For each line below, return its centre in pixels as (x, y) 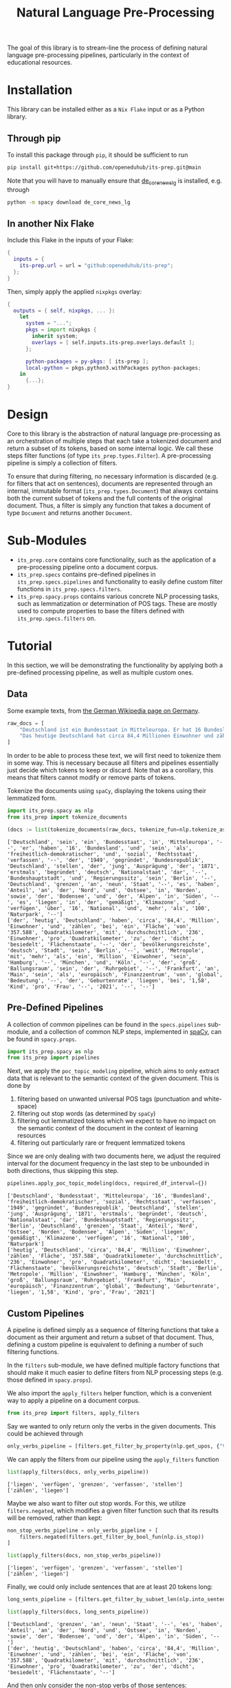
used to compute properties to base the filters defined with (100, 611)
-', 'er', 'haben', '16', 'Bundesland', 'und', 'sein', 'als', (100, 848)
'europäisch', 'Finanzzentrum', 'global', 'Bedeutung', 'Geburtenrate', (113, 1286)
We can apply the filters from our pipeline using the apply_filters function (113, 1459)
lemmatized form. (32, 798)
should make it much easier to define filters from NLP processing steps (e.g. (115, 1373)
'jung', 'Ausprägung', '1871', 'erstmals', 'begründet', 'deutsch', (107, 1214)
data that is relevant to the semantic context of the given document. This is (113, 1078)
